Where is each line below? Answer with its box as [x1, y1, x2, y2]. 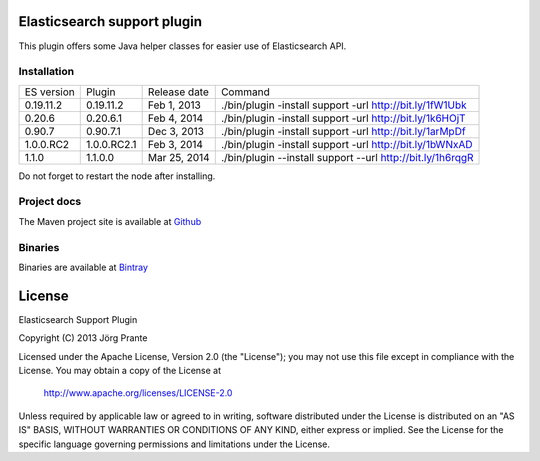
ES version [24, 85, 75, 99]
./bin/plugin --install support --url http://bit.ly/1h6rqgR [220, 150, 474, 164]
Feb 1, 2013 [147, 98, 202, 112]
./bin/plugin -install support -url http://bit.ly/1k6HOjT [220, 111, 466, 125]
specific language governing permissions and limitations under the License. [18, 438, 330, 450]
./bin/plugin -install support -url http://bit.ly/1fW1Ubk [220, 98, 467, 112]
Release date [147, 85, 210, 99]
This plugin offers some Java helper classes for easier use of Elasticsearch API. [18, 40, 347, 52]
